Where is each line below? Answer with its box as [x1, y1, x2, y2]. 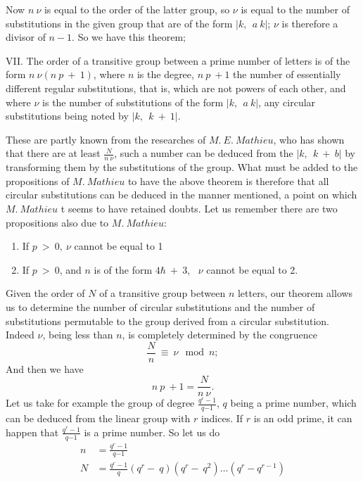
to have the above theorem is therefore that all [127, 173, 329, 188]
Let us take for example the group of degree [6, 395, 195, 410]
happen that [6, 424, 59, 439]
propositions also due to [6, 215, 109, 229]
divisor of [6, 30, 46, 44]
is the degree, [136, 67, 194, 82]
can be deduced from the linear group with [6, 411, 191, 426]
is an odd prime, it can [253, 411, 352, 426]
